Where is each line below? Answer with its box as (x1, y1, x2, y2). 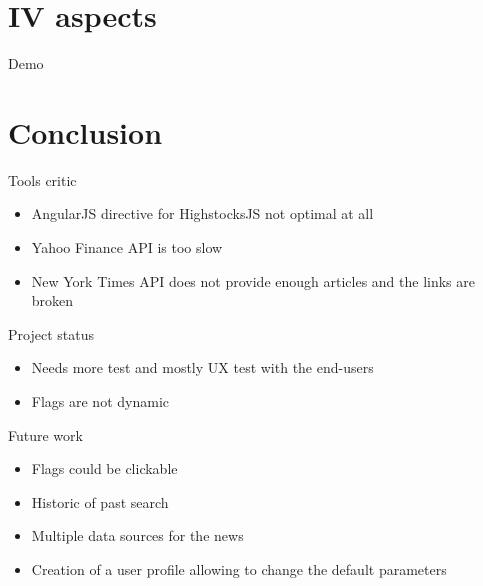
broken (31, 290, 74, 311)
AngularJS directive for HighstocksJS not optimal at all (31, 203, 374, 224)
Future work (8, 424, 83, 445)
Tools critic (8, 169, 77, 190)
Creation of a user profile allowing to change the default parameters (31, 558, 447, 579)
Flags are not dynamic (31, 391, 169, 411)
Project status (8, 323, 94, 344)
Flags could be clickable (31, 458, 178, 479)
